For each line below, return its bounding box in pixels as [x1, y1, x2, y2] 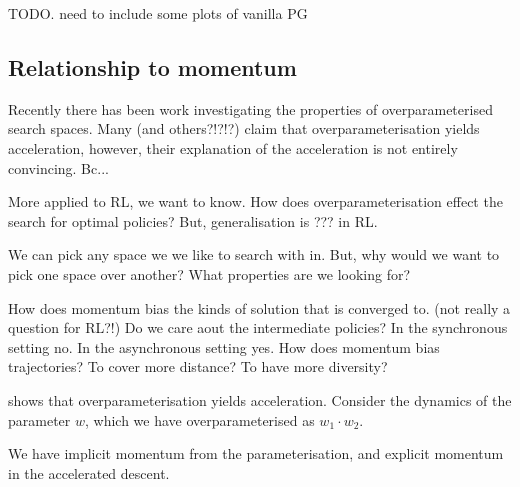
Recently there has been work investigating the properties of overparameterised [8, 98, 493, 119]
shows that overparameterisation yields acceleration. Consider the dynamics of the [8, 389, 512, 410]
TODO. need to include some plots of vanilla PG [8, 3, 308, 23]
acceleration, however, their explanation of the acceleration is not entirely [8, 137, 458, 158]
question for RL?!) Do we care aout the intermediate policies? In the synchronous [8, 317, 508, 338]
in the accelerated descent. [8, 462, 170, 483]
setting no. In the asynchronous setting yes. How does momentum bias [8, 336, 440, 357]
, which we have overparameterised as [85, 409, 315, 430]
